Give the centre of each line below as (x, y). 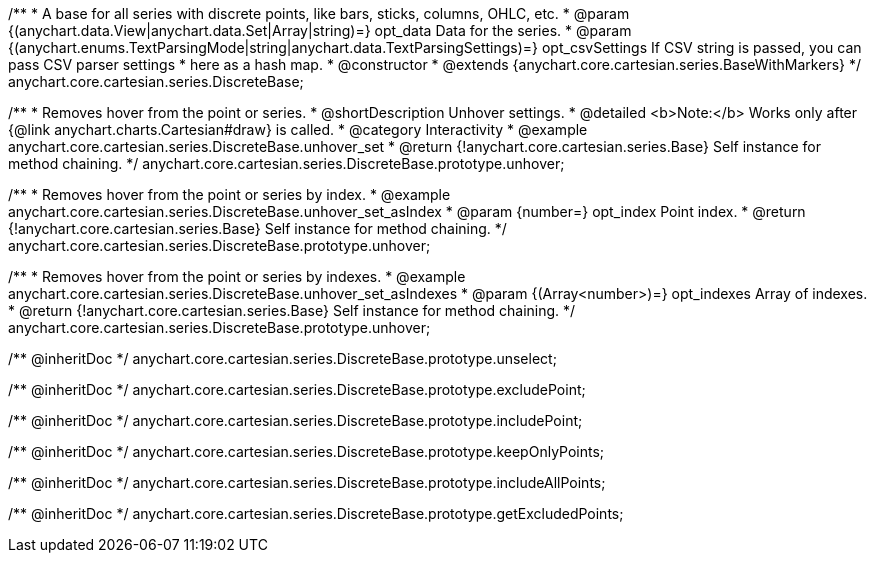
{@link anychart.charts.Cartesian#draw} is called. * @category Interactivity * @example (298, 129)
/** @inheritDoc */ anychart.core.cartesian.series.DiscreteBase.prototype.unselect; (282, 358)
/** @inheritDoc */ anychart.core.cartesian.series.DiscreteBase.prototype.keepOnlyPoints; (306, 451)
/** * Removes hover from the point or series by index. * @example (229, 194)
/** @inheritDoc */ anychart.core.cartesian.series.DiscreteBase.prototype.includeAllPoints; (307, 482)
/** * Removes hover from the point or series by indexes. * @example (237, 276)
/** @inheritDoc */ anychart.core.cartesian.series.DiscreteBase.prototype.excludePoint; (297, 389)
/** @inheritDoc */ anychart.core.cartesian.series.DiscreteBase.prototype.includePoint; (295, 420)
